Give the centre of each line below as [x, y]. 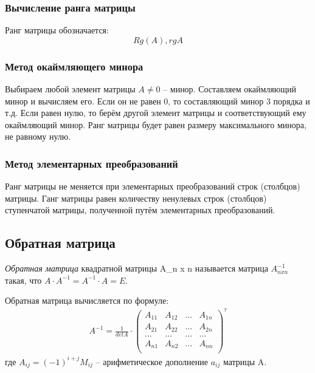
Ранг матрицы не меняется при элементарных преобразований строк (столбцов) [153, 186]
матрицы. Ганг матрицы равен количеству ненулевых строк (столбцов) [136, 198]
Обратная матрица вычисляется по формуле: [87, 300]
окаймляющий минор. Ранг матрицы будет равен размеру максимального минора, [156, 124]
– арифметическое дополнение [152, 361]
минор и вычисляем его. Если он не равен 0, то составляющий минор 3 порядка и [157, 101]
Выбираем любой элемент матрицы [70, 89]
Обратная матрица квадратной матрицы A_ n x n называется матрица [137, 268]
